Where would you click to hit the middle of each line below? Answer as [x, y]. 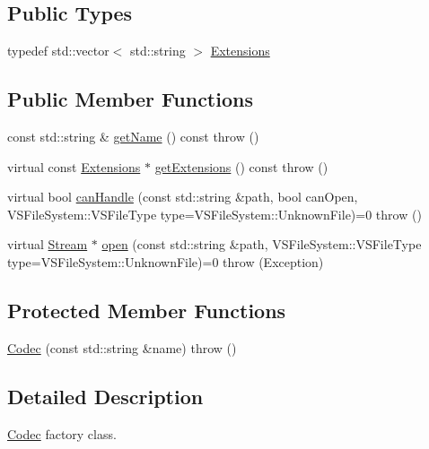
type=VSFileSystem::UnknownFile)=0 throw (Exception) [166, 261]
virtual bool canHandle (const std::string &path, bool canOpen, [183, 197]
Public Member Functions [130, 99]
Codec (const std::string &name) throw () [122, 347]
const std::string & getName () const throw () [133, 136]
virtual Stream [48, 244]
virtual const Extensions [74, 166]
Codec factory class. [62, 433]
